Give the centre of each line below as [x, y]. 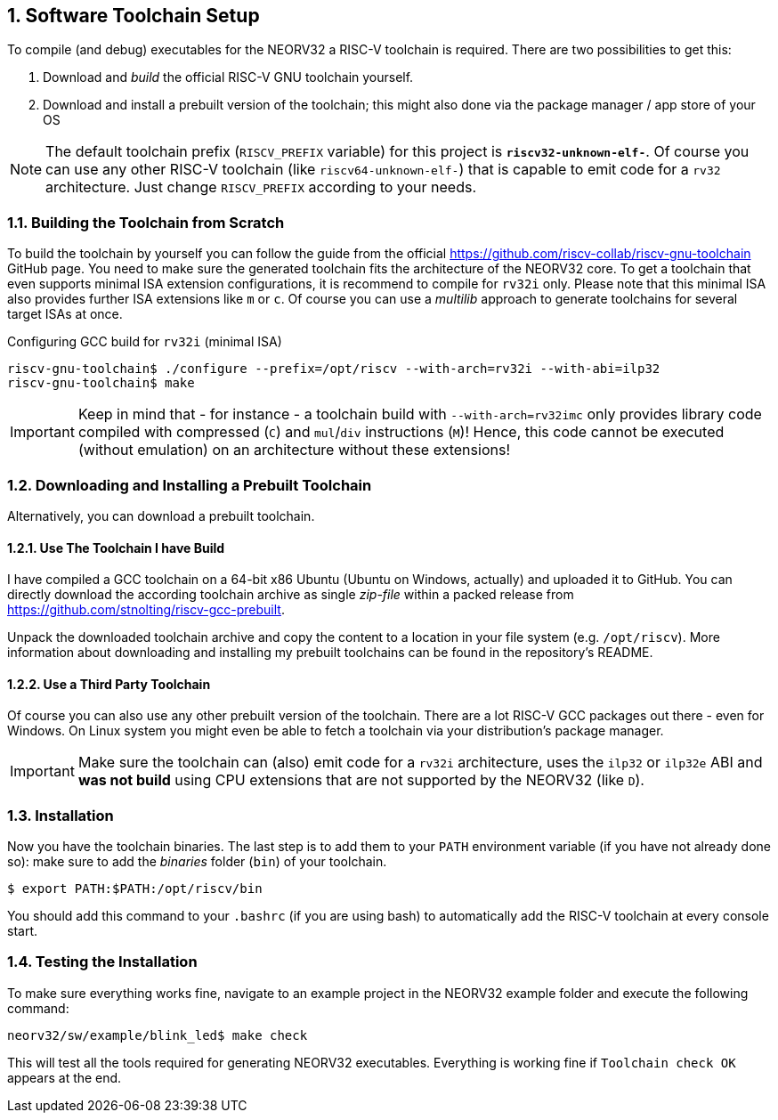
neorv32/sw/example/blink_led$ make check [158, 1035]
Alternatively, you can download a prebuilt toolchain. [161, 515]
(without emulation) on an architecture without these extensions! [294, 450]
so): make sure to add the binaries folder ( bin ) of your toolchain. [197, 862]
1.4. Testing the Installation [102, 962]
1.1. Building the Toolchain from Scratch [146, 222]
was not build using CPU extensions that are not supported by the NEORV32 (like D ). [361, 780]
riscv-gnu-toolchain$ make [101, 383]
